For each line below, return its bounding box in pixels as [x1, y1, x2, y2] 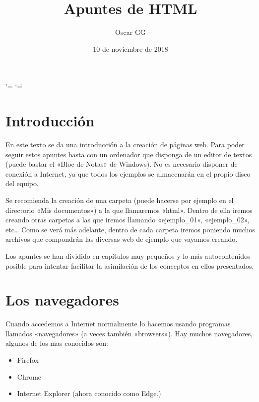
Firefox [17, 355, 39, 365]
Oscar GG [115, 27, 146, 37]
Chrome [17, 371, 42, 382]
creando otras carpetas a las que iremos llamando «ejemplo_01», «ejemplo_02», [5, 214, 250, 225]
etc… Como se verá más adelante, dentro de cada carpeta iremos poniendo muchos [5, 224, 255, 234]
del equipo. [5, 178, 39, 189]
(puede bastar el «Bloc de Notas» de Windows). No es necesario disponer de [5, 159, 238, 169]
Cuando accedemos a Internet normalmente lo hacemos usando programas [5, 318, 231, 329]
